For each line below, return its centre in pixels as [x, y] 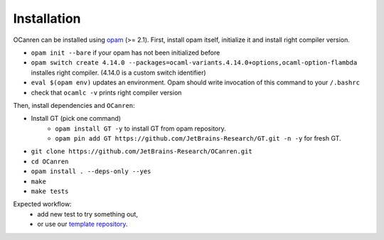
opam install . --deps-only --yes [91, 171]
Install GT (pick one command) [76, 119]
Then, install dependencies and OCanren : [74, 105]
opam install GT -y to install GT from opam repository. [141, 129]
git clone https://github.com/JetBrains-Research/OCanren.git [142, 152]
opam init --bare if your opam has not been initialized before [126, 53]
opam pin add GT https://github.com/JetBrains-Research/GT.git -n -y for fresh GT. [198, 138]
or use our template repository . [82, 224]
